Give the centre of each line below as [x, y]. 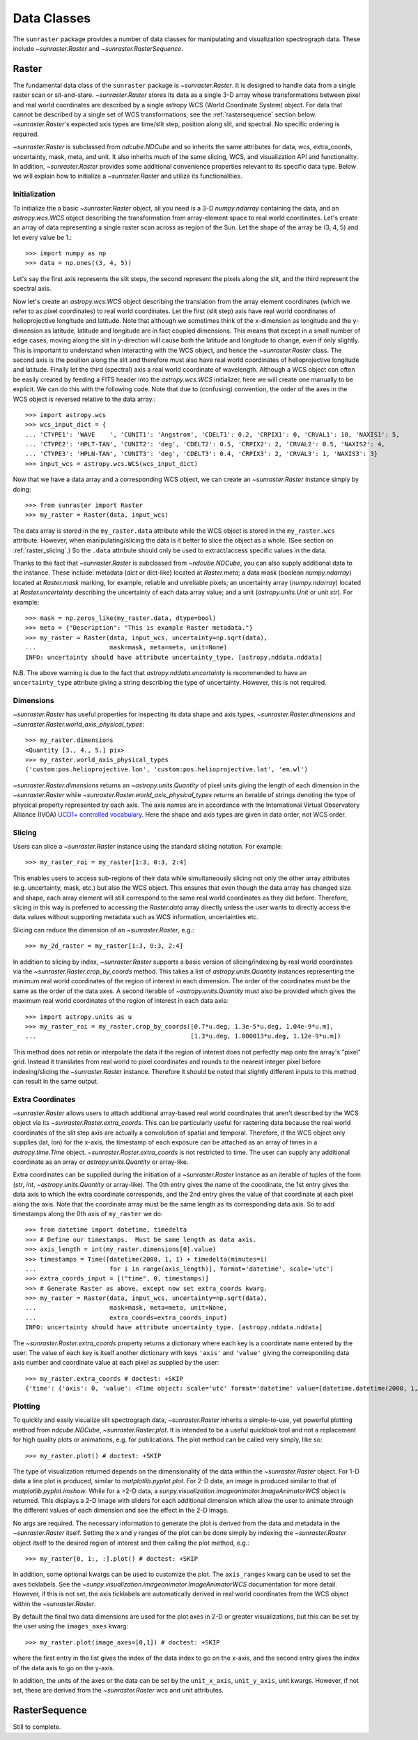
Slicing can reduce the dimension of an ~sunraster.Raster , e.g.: [103, 930]
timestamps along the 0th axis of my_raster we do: [88, 1213]
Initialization [34, 194]
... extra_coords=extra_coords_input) [126, 1317]
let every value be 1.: [42, 237]
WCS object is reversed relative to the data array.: [84, 399]
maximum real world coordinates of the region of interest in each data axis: [121, 1001]
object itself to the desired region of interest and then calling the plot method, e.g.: [131, 1543]
